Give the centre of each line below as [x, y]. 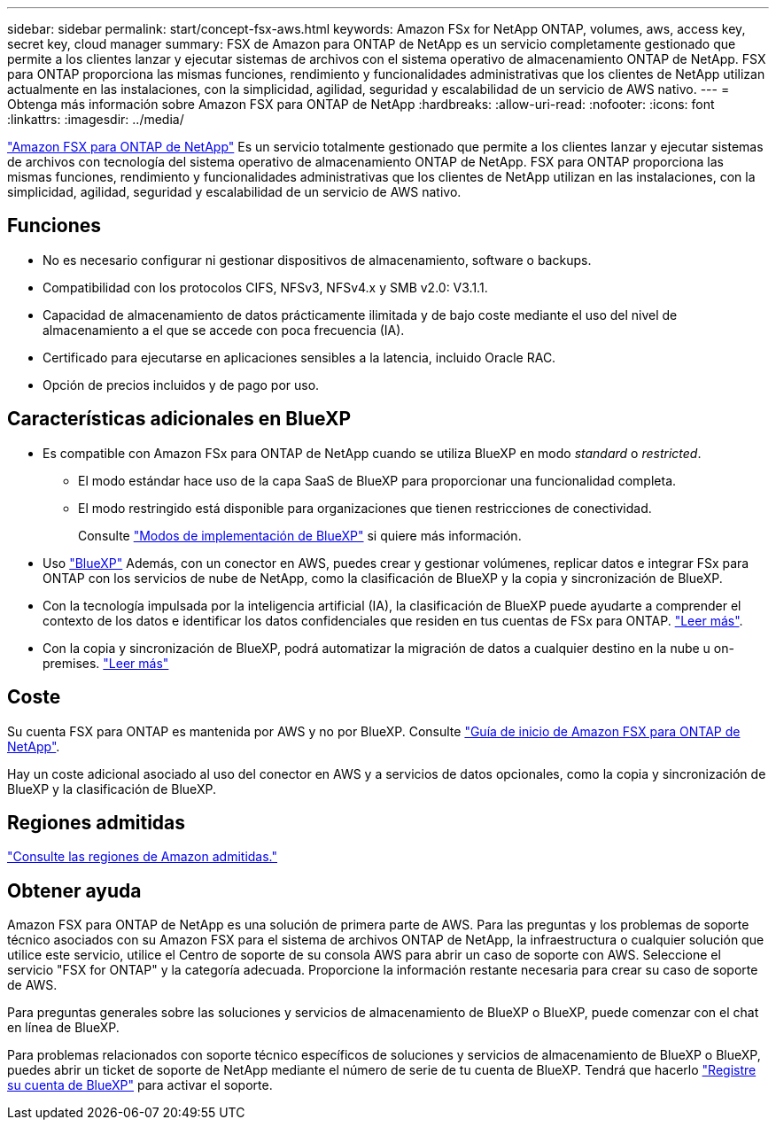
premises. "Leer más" [106, 663]
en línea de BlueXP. [63, 1028]
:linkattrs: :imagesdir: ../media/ [96, 119]
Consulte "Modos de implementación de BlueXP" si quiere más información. [300, 535]
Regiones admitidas [97, 822]
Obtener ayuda [74, 890]
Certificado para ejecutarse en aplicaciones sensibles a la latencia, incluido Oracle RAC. [299, 357]
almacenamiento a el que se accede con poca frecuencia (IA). [224, 330]
